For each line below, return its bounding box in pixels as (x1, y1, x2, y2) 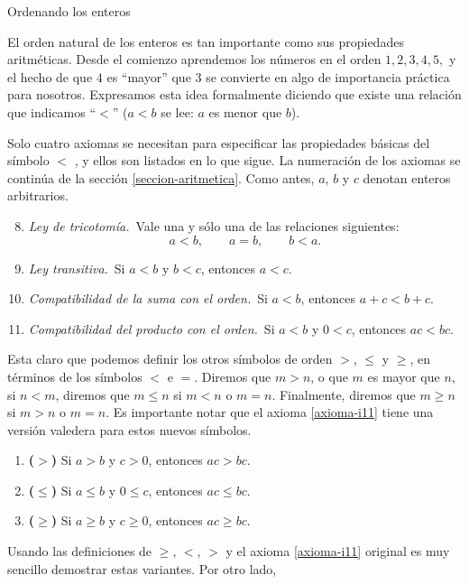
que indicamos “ (7, 102, 97, 121)
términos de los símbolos (7, 366, 143, 385)
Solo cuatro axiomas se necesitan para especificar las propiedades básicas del (7, 133, 430, 152)
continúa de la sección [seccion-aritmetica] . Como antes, (7, 168, 315, 187)
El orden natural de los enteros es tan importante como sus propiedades (7, 32, 404, 51)
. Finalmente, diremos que (271, 385, 416, 403)
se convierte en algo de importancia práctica (206, 67, 450, 86)
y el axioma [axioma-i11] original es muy (225, 542, 450, 561)
